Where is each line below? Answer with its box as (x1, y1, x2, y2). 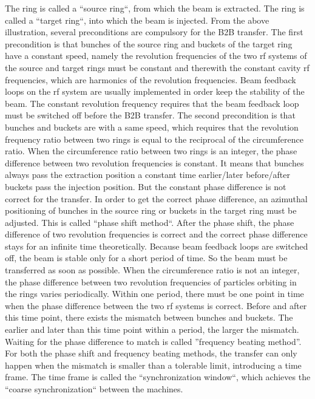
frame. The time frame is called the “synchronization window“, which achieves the (5, 370, 311, 383)
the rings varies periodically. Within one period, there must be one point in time (5, 287, 304, 300)
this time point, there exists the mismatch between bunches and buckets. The (5, 311, 293, 324)
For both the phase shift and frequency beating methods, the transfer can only (5, 347, 297, 360)
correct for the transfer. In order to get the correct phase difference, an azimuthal (5, 192, 308, 205)
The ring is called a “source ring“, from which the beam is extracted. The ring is (5, 2, 305, 14)
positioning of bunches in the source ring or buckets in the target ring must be (5, 204, 297, 217)
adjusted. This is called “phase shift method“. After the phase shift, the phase (5, 216, 294, 228)
